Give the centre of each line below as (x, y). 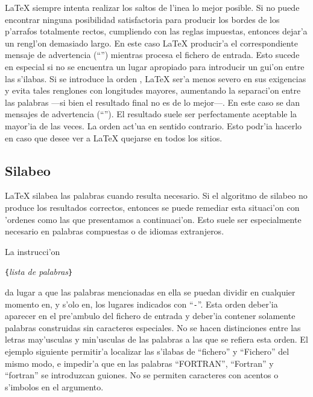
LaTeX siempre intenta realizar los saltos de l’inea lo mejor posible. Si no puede (152, 7)
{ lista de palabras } (39, 272)
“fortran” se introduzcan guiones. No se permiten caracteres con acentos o (142, 375)
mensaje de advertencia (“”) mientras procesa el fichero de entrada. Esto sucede (152, 55)
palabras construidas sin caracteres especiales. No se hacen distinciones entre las (153, 327)
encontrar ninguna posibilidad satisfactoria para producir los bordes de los (142, 19)
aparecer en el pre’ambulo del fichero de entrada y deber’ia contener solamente (150, 316)
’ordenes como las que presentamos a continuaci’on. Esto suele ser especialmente (153, 219)
